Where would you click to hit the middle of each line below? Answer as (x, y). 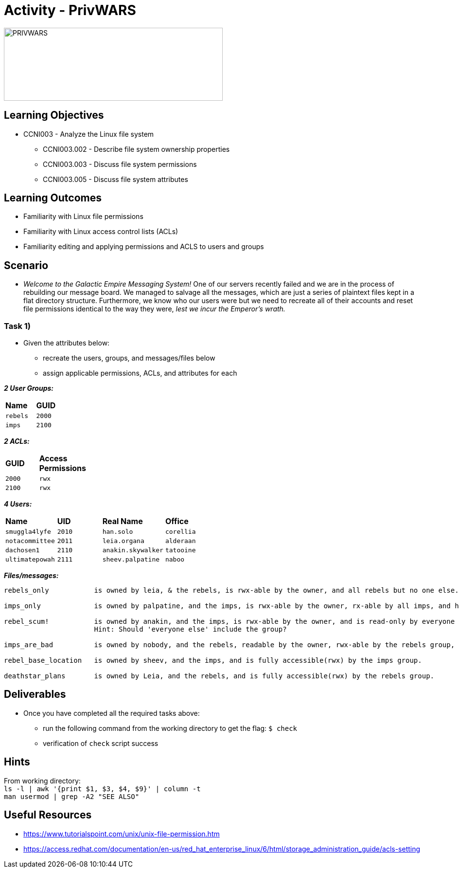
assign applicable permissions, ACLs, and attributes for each (140, 373)
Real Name (123, 521)
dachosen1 (23, 550)
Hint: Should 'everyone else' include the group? (190, 629)
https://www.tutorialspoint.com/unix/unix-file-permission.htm (122, 834)
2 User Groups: (29, 388)
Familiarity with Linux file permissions (83, 217)
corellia (180, 532)
